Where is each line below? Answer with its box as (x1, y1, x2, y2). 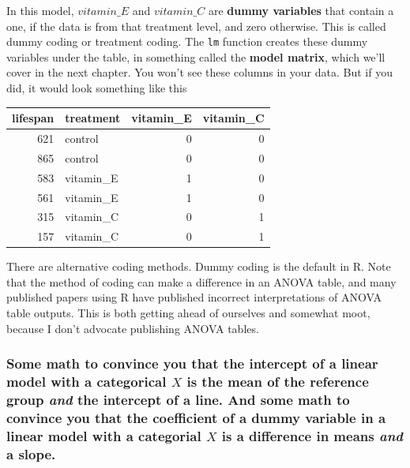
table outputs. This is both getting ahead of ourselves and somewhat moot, (6, 305, 371, 321)
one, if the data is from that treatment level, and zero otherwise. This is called (6, 17, 386, 34)
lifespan (12, 110, 55, 126)
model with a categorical (6, 372, 167, 391)
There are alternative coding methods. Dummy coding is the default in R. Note (6, 258, 391, 275)
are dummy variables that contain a (208, 2, 394, 18)
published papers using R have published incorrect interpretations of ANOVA (6, 289, 382, 305)
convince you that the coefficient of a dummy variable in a (6, 407, 386, 427)
